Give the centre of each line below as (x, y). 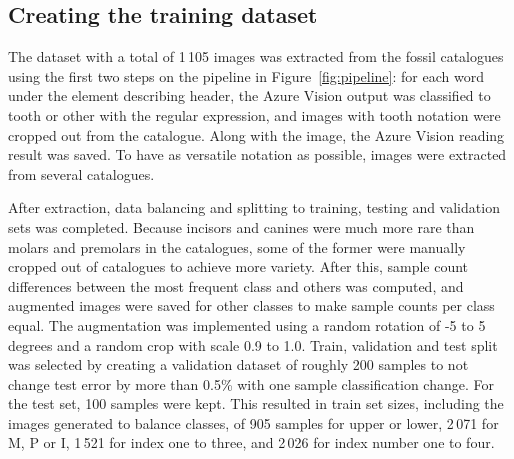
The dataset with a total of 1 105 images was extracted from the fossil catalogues (256, 56)
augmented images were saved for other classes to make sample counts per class (251, 305)
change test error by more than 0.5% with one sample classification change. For (251, 383)
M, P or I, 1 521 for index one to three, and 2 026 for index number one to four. (251, 442)
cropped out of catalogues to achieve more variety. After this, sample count (238, 266)
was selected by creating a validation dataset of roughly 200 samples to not (238, 364)
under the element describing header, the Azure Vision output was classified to (249, 95)
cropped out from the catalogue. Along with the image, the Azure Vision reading (256, 134)
